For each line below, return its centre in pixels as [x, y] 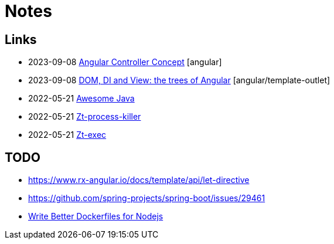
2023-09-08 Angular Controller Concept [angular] [125, 62]
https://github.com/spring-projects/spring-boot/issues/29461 [147, 198]
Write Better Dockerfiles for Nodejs [96, 216]
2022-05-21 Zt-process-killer [85, 117]
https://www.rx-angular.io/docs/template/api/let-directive [139, 180]
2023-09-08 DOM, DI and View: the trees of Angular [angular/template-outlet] [179, 80]
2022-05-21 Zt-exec [67, 135]
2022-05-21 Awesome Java [81, 99]
